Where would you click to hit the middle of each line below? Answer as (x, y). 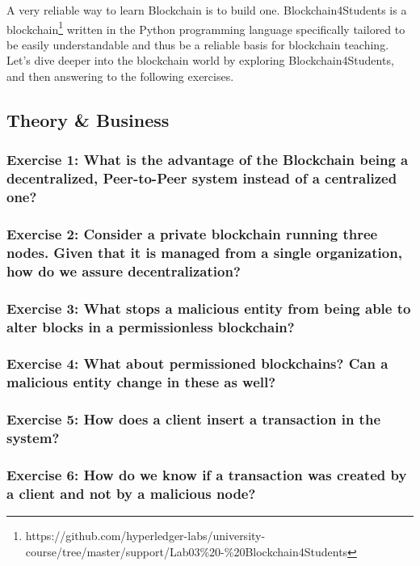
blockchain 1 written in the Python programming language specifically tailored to (206, 27)
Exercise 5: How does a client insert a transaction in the (194, 419)
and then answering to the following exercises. (120, 76)
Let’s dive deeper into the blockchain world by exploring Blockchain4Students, (200, 60)
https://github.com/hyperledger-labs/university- (145, 536)
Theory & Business (88, 120)
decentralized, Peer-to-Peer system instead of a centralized (202, 178)
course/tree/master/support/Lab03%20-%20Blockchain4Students (187, 551)
